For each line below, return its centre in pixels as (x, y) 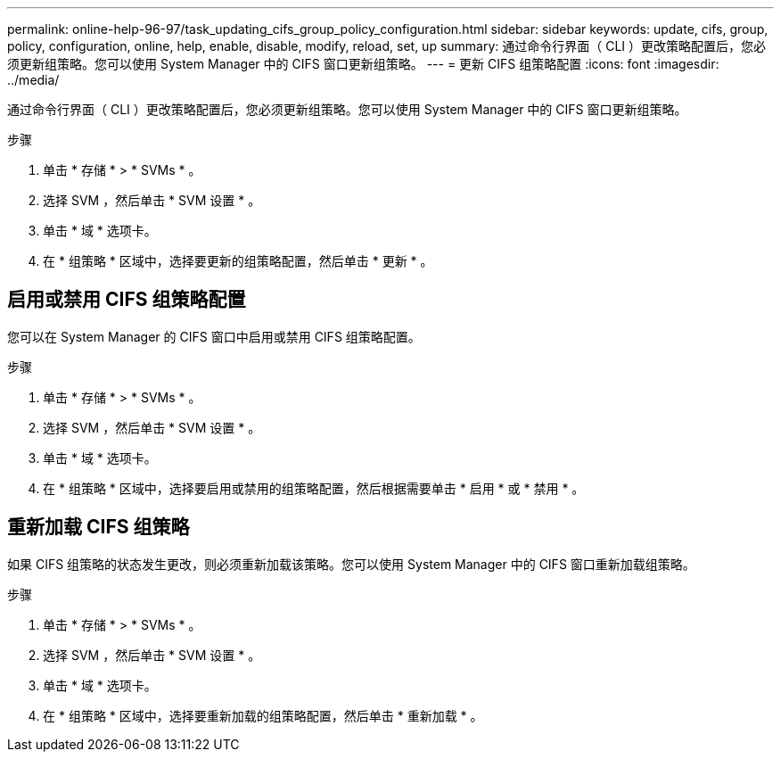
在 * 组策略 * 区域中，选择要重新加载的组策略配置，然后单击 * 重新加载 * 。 (263, 715)
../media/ (33, 80)
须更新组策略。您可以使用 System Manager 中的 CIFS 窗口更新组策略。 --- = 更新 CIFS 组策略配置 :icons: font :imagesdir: (363, 64)
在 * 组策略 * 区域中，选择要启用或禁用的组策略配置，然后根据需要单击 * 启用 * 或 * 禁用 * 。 (314, 488)
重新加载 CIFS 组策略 (99, 527)
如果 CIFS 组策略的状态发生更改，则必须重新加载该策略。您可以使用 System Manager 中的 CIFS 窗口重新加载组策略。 (351, 564)
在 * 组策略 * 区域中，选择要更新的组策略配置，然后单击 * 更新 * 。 (238, 261)
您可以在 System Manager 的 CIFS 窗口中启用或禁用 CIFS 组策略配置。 (214, 336)
